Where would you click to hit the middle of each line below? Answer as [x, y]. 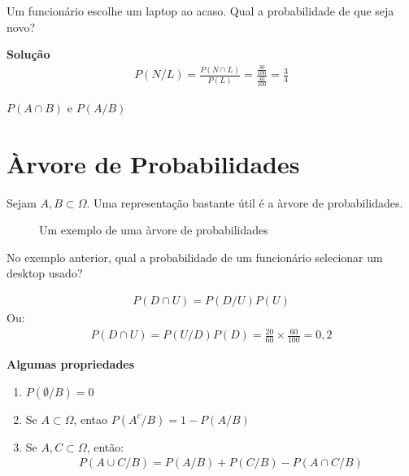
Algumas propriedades [71, 364]
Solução [28, 54]
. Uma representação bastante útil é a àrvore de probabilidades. [245, 202]
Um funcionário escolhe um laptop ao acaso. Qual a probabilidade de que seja [200, 11]
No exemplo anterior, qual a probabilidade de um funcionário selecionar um [195, 257]
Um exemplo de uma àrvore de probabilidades [154, 230]
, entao [91, 419]
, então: [105, 446]
